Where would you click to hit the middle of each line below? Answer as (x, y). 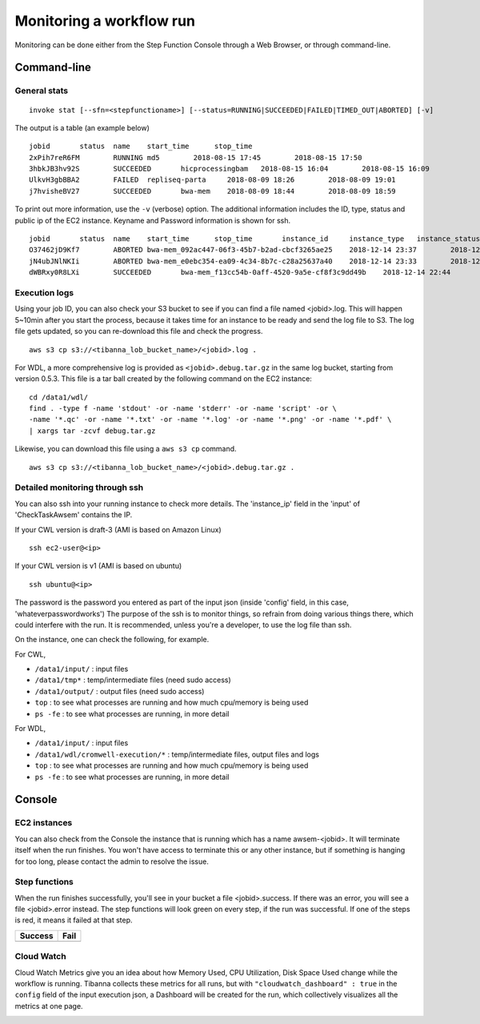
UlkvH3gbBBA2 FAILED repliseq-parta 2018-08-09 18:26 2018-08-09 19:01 (212, 180)
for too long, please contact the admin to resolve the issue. (112, 861)
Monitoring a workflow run (105, 21)
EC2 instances (44, 823)
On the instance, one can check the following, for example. (112, 640)
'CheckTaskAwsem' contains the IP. (74, 515)
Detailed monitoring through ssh (79, 488)
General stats (41, 90)
